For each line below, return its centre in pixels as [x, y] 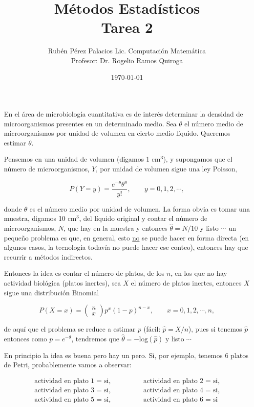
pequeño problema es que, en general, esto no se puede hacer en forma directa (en [127, 237]
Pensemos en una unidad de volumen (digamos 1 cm [82, 159]
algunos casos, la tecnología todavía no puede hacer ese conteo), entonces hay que [126, 247]
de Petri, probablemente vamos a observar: [68, 365]
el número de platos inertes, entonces [186, 282]
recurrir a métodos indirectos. [48, 256]
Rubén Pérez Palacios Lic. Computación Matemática [127, 51]
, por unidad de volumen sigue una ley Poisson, [167, 169]
